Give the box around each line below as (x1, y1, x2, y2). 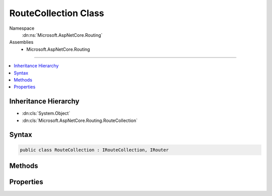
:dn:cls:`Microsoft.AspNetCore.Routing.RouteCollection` (22, 117, 138, 123)
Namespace (9, 25, 35, 31)
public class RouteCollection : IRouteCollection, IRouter (20, 147, 169, 153)
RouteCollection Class (9, 8, 104, 19)
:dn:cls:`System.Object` (22, 110, 71, 116)
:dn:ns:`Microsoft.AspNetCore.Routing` (22, 32, 103, 38)
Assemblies (9, 39, 34, 45)
